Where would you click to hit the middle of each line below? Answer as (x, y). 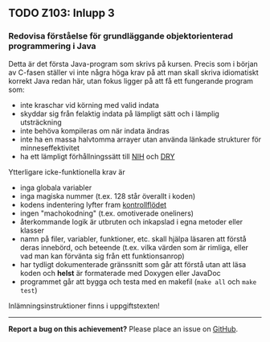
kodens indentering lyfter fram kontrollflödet (93, 204)
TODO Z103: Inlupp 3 (61, 13)
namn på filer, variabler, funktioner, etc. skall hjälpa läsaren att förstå (133, 239)
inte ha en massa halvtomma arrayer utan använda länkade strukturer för (141, 139)
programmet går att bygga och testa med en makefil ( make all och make (138, 282)
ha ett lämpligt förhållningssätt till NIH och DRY (97, 156)
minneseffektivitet (50, 147)
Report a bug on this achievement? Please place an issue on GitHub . (123, 328)
